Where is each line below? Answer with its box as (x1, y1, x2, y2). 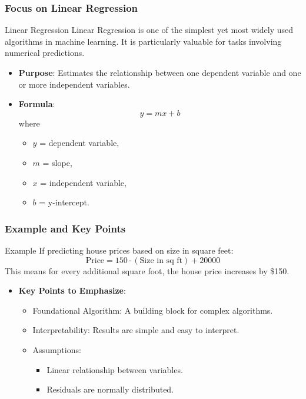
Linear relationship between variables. (46, 363, 183, 375)
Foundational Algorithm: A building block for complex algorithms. (32, 304, 273, 316)
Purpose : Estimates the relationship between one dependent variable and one (18, 66, 301, 78)
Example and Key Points (5, 221, 126, 235)
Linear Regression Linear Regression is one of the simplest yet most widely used (5, 24, 294, 36)
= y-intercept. (39, 196, 89, 208)
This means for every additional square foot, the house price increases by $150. (5, 264, 290, 277)
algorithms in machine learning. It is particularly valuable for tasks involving (5, 35, 282, 47)
